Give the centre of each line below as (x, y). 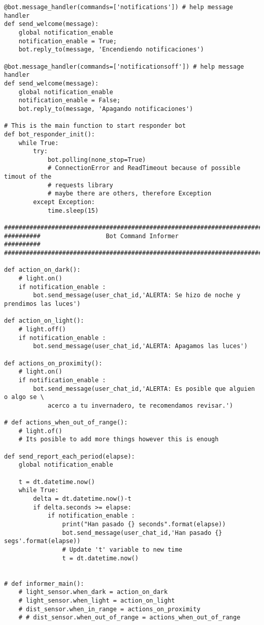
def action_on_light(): (44, 321)
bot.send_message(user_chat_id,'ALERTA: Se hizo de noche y (137, 295)
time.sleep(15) (73, 210)
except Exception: (64, 202)
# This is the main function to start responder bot (95, 126)
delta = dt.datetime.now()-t (82, 499)
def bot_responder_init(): (49, 134)
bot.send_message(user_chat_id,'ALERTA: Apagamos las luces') (140, 346)
